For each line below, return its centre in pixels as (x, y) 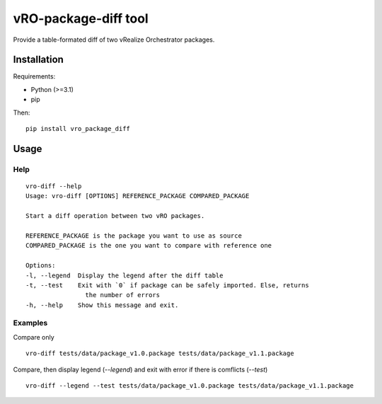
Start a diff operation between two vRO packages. (115, 216)
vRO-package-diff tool (81, 18)
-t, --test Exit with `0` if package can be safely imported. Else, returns (167, 285)
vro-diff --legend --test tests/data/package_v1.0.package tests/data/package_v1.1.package (190, 385)
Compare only (34, 337)
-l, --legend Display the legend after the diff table (125, 275)
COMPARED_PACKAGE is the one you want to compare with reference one (149, 246)
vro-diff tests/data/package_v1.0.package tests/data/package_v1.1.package (160, 353)
